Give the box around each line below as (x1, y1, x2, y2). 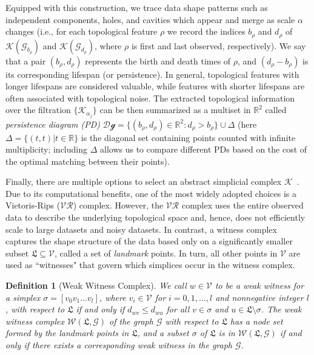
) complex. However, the (73, 199, 164, 212)
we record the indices (167, 25, 246, 38)
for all (166, 303, 190, 315)
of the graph (109, 314, 153, 327)
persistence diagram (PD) (5, 117, 101, 130)
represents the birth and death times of (85, 54, 231, 67)
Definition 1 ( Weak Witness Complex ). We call (5, 279, 187, 292)
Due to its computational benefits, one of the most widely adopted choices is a (5, 187, 297, 199)
